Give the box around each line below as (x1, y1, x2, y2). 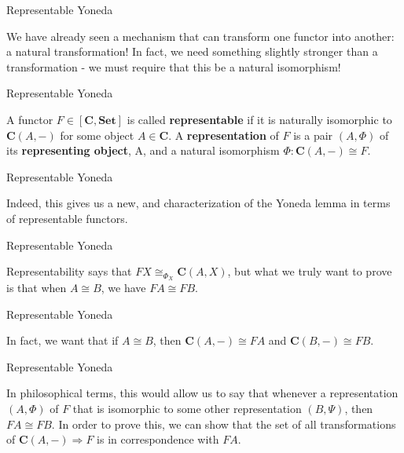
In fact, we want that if (6, 332, 119, 349)
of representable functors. (6, 210, 128, 226)
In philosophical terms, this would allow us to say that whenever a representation (6, 385, 398, 401)
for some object (60, 126, 134, 143)
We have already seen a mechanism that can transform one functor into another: (6, 27, 395, 44)
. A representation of (168, 126, 279, 143)
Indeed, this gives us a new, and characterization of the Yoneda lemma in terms (6, 195, 391, 211)
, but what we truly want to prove (227, 263, 392, 279)
